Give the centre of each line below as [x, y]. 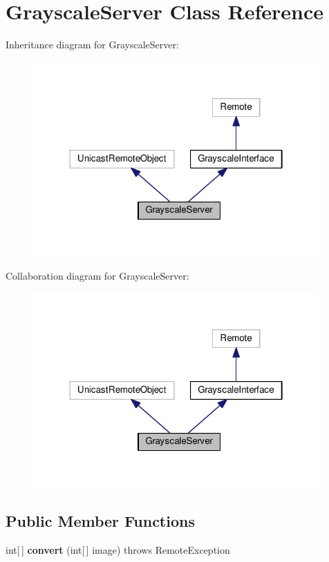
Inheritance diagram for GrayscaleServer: [92, 45]
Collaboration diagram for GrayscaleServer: [97, 276]
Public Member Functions [100, 521]
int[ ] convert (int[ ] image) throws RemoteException [118, 550]
